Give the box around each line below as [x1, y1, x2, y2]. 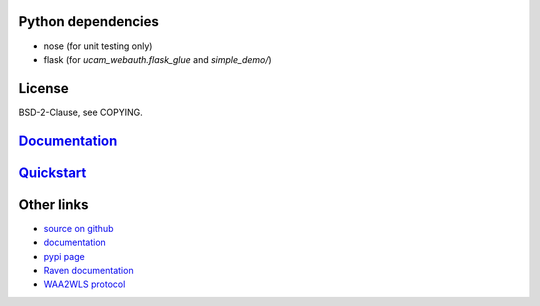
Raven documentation [43, 264, 134, 276]
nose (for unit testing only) [43, 40, 153, 52]
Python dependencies [18, 13, 160, 30]
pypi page [43, 250, 85, 262]
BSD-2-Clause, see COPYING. [18, 106, 144, 118]
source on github [43, 222, 114, 234]
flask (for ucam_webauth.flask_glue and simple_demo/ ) [43, 53, 272, 65]
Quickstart [18, 164, 87, 181]
